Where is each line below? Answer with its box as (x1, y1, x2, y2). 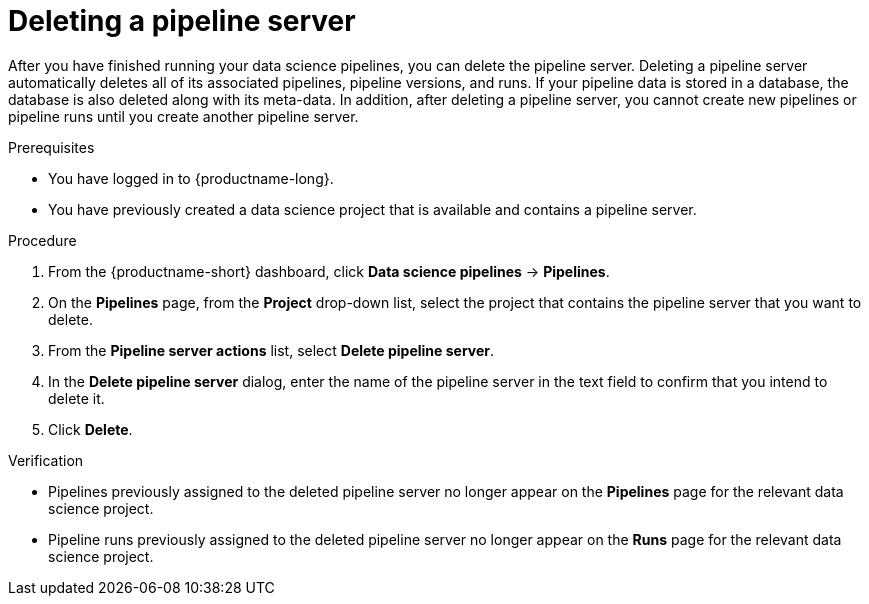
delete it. (48, 389, 105, 407)
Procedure (8, 231, 77, 249)
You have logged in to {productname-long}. (48, 169, 334, 187)
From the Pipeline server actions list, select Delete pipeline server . (48, 341, 495, 359)
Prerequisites (8, 138, 95, 156)
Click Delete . (48, 420, 133, 438)
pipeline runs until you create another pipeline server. (8, 107, 359, 125)
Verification (8, 451, 84, 469)
